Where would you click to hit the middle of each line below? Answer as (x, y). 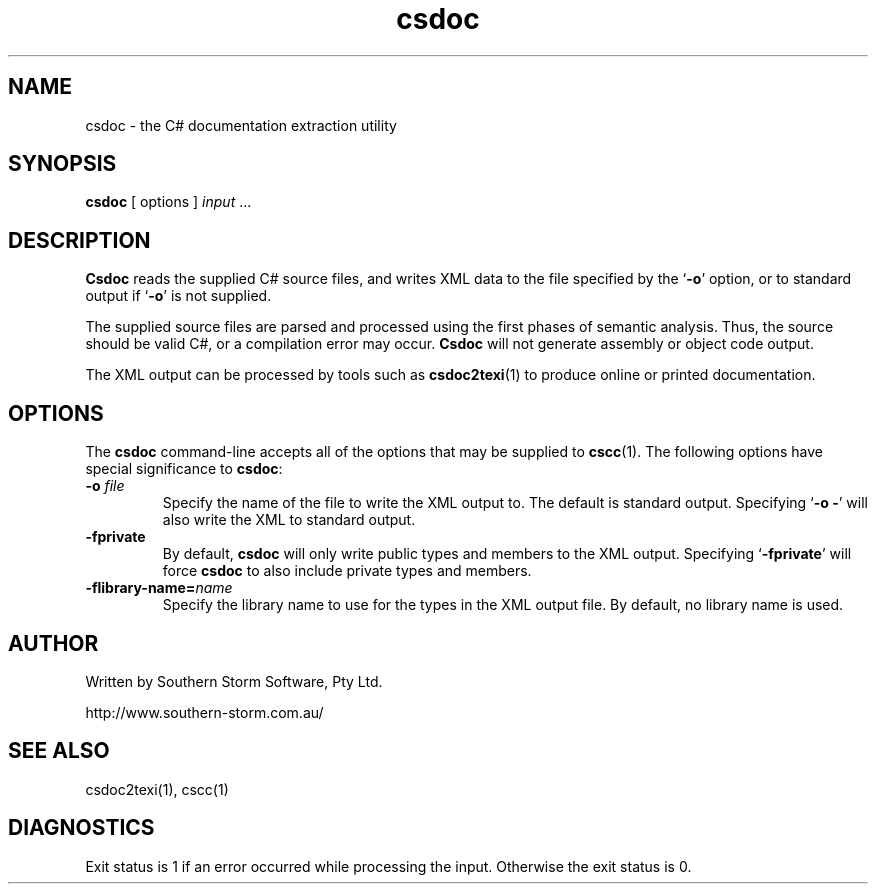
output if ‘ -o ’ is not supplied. (178, 296)
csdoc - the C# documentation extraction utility (241, 125)
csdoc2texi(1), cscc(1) (157, 789)
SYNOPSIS (62, 164)
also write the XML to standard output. (289, 520)
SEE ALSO (59, 751)
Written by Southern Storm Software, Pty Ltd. (234, 681)
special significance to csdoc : (184, 469)
